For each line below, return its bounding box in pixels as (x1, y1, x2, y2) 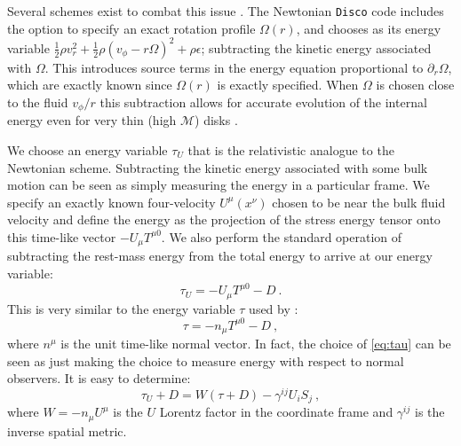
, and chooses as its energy (296, 19, 441, 37)
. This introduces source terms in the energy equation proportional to (44, 58, 424, 76)
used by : (249, 299, 298, 317)
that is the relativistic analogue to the (187, 140, 394, 159)
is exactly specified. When (217, 75, 359, 94)
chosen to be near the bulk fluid (272, 192, 446, 211)
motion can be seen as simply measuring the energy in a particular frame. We (7, 176, 430, 194)
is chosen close (376, 75, 455, 94)
